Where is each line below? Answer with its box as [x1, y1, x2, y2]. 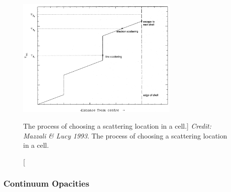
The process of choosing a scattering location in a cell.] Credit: [23, 121, 211, 131]
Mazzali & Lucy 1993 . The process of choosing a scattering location [23, 130, 228, 140]
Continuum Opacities [3, 177, 90, 190]
